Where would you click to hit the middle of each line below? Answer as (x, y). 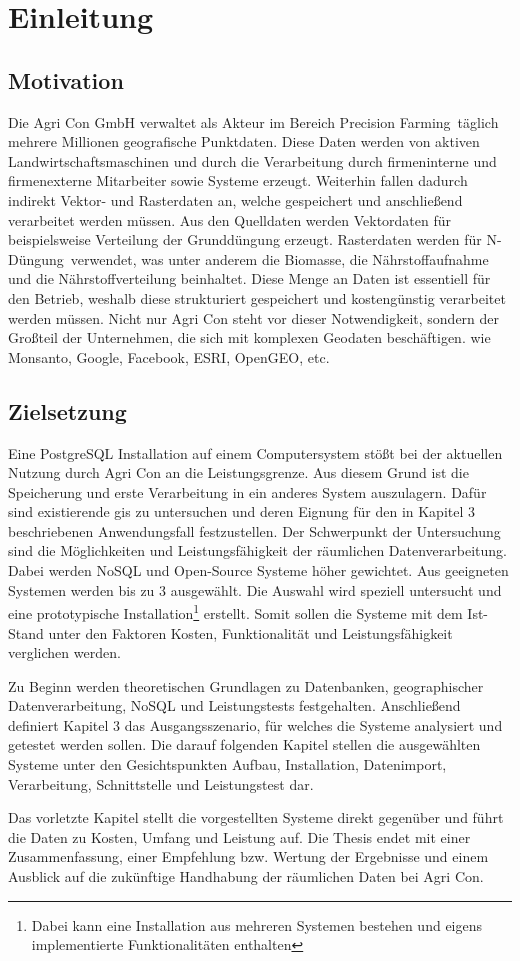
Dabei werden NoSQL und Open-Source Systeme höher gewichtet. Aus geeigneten (258, 570)
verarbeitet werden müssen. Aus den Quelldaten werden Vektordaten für (230, 219)
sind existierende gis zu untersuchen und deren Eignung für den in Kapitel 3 (241, 511)
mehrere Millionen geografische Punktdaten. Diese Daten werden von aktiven (244, 141)
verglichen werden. (64, 652)
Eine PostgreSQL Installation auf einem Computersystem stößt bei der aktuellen (255, 452)
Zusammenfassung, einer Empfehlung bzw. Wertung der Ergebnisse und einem (248, 856)
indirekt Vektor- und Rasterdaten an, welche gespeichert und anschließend (235, 199)
